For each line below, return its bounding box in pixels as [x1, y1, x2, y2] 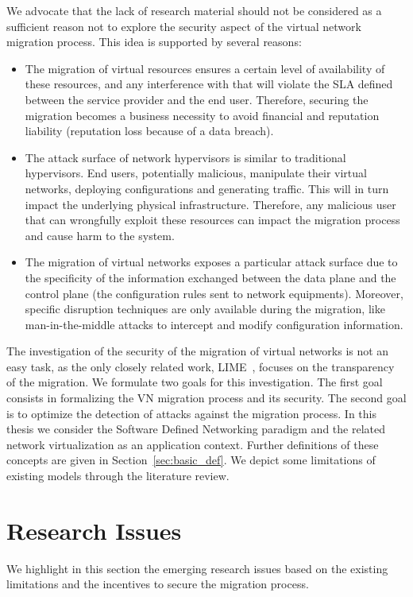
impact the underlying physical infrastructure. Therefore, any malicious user [25, 196, 396, 212]
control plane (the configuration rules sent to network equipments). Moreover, [25, 285, 403, 301]
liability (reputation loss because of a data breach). [25, 122, 274, 139]
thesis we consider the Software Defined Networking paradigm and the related [6, 421, 385, 437]
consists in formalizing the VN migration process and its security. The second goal [6, 390, 407, 406]
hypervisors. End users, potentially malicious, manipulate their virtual [25, 165, 367, 181]
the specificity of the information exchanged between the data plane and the [25, 269, 396, 285]
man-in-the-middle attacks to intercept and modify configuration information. [25, 316, 403, 332]
